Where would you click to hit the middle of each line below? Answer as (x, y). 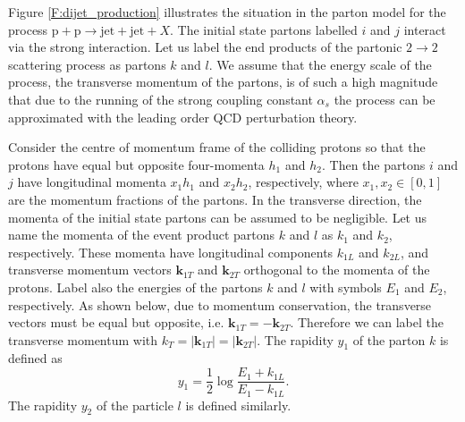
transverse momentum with (83, 339)
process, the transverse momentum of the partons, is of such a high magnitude (223, 82)
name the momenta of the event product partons (142, 235)
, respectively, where (303, 182)
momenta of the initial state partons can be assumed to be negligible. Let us (218, 217)
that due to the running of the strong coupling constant (161, 99)
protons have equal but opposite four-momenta (136, 164)
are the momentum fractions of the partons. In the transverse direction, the (215, 199)
